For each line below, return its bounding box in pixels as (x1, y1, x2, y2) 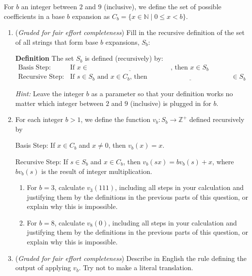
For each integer (15, 114, 63, 124)
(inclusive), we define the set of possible (104, 1, 221, 11)
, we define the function (80, 114, 151, 124)
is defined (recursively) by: (85, 53, 163, 63)
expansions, (105, 36, 140, 47)
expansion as (72, 11, 110, 21)
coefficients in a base (4, 11, 65, 21)
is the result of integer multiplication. (41, 166, 152, 176)
